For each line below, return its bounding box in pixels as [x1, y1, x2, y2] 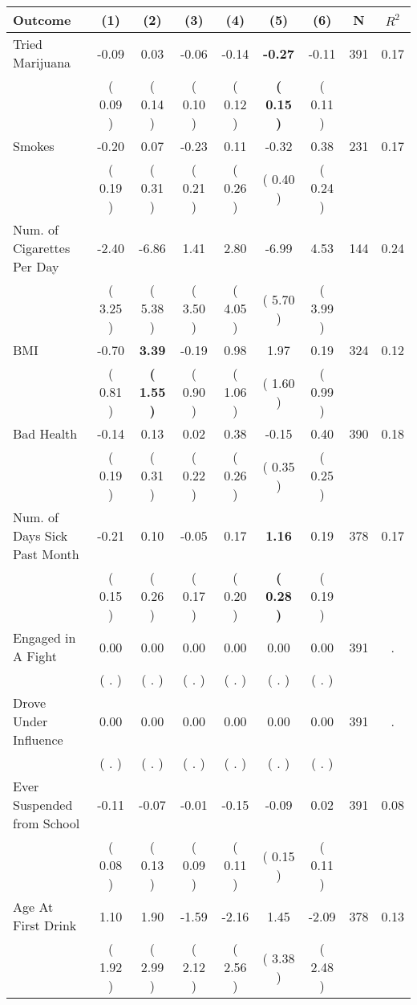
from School [13, 814, 80, 832]
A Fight [13, 647, 57, 665]
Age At [13, 897, 54, 916]
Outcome [13, 10, 71, 29]
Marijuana [13, 53, 71, 71]
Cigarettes [13, 239, 71, 257]
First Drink [13, 916, 77, 934]
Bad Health [13, 424, 78, 443]
